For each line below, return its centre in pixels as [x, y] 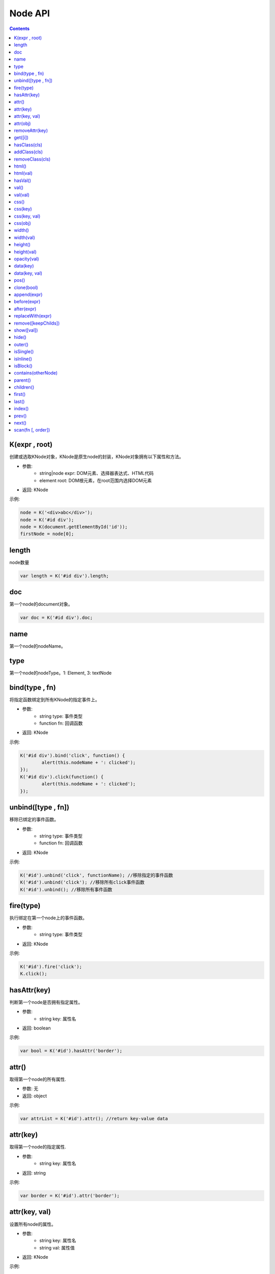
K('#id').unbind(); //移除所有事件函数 [66, 890]
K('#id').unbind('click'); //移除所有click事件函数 [82, 882]
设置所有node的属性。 [33, 1224]
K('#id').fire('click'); [51, 966]
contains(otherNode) [36, 373]
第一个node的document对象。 [41, 604]
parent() [22, 380]
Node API [30, 13]
